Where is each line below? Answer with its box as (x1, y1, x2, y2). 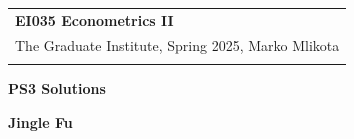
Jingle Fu (8, 111, 73, 132)
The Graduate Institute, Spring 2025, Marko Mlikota (15, 34, 340, 55)
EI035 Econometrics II (15, 9, 174, 30)
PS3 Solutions (8, 77, 106, 98)
